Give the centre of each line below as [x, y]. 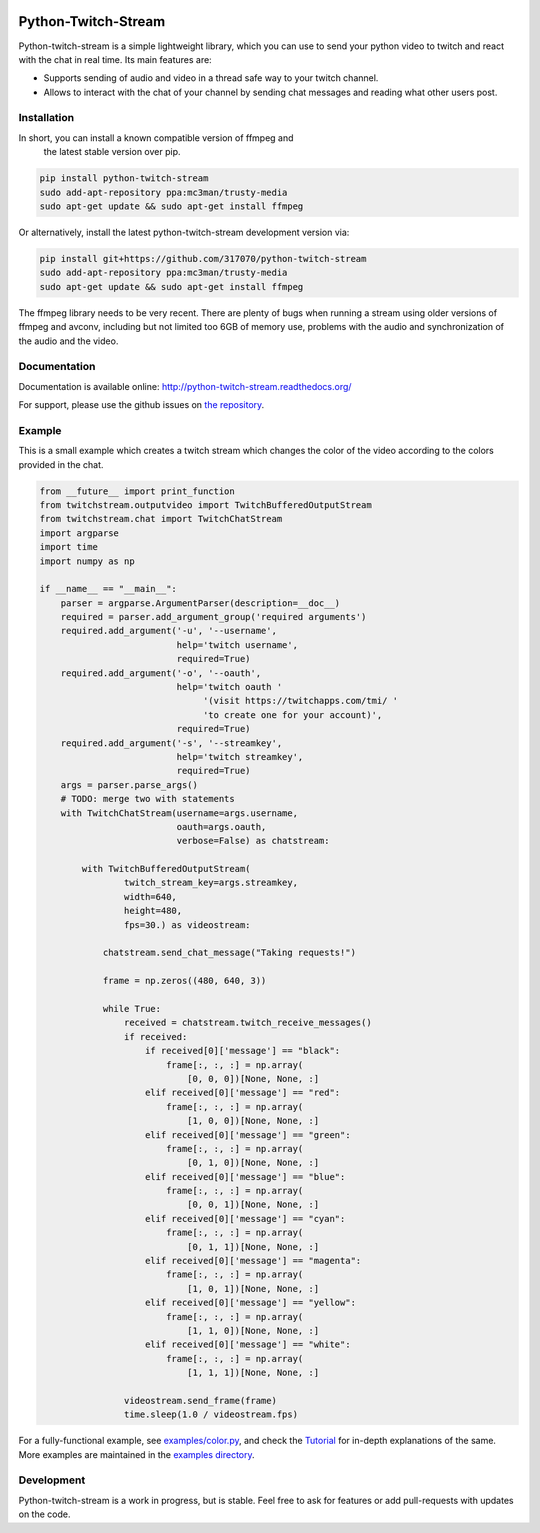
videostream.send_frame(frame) [200, 1400]
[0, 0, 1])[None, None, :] [253, 1204]
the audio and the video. [68, 341]
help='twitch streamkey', [240, 756]
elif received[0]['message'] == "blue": [245, 1176]
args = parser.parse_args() [129, 784]
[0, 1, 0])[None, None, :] [253, 1163]
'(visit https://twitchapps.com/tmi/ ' [300, 701]
